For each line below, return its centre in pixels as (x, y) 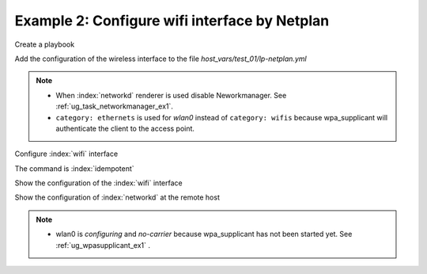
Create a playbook (45, 44)
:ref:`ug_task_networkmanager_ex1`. (115, 106)
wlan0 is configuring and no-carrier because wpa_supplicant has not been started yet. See (204, 234)
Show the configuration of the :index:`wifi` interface (98, 183)
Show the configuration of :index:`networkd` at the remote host (117, 197)
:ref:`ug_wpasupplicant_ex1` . (103, 245)
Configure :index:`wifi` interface (66, 154)
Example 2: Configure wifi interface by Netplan (172, 21)
